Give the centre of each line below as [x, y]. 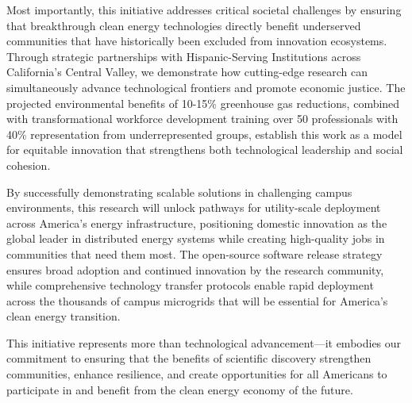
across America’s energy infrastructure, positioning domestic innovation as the [197, 223]
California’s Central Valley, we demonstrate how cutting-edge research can [187, 72]
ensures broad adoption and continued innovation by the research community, [195, 269]
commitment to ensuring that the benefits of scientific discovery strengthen [189, 358]
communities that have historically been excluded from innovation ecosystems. [197, 41]
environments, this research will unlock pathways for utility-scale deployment [194, 207]
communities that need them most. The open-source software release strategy [194, 253]
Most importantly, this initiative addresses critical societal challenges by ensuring [204, 10]
